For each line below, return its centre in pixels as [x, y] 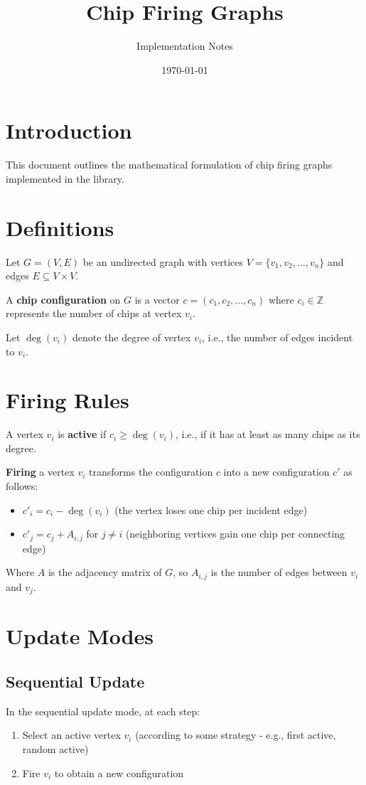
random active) [55, 748]
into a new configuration [276, 472]
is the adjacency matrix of [105, 572]
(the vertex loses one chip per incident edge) [211, 509]
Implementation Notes [185, 46]
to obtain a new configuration [119, 773]
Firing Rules [68, 400]
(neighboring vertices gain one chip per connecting [235, 534]
